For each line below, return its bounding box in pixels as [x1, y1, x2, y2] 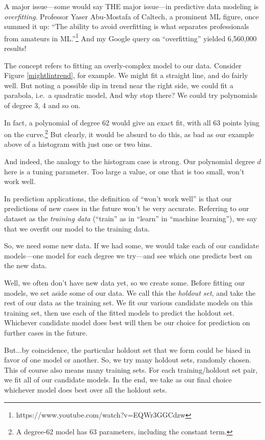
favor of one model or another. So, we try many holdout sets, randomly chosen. [4, 354, 251, 365]
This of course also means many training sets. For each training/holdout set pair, [4, 364, 258, 375]
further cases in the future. [4, 327, 88, 338]
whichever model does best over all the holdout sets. [4, 384, 167, 395]
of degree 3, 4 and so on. [4, 100, 81, 110]
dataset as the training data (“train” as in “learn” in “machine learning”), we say [4, 213, 257, 223]
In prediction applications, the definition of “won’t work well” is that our [4, 193, 232, 203]
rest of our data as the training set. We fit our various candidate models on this [4, 297, 253, 308]
